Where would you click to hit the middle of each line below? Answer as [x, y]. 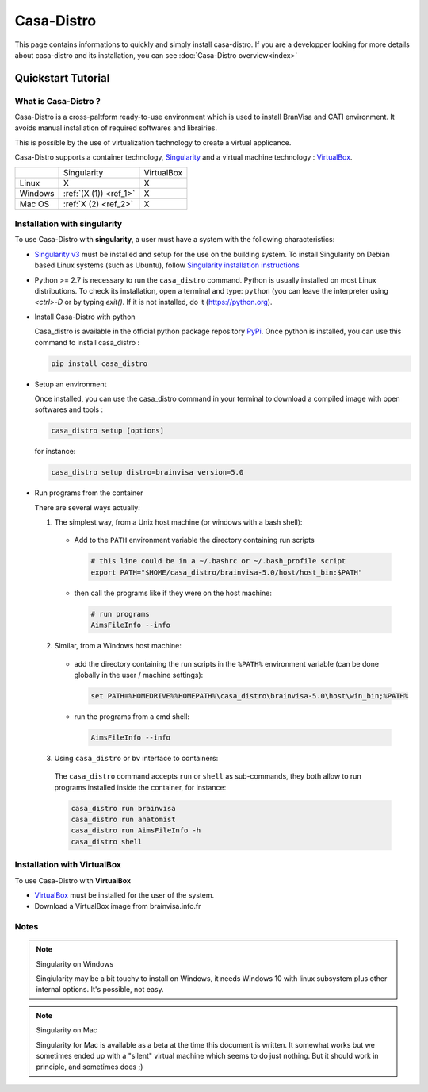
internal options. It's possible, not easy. [100, 990]
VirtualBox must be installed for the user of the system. [124, 895]
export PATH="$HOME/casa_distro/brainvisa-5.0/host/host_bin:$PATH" [227, 572]
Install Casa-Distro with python [85, 317]
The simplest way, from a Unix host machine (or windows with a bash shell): [178, 522]
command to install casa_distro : [87, 342]
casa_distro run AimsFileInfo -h [136, 831]
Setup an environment [71, 384]
